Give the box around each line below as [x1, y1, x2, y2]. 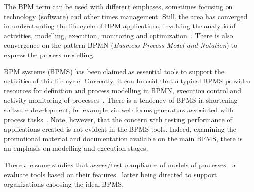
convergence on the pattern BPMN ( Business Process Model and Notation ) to [4, 40, 237, 50]
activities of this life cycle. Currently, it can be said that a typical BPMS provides [4, 76, 250, 86]
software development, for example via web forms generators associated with [4, 104, 233, 114]
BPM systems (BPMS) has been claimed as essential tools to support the [4, 66, 225, 76]
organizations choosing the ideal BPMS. [4, 179, 124, 189]
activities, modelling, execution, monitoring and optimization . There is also [4, 30, 233, 40]
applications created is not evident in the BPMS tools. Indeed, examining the [4, 124, 236, 134]
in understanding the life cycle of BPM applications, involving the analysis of [4, 21, 236, 31]
